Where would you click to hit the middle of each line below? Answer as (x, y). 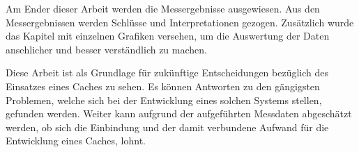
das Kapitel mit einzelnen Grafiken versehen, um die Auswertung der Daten (168, 36)
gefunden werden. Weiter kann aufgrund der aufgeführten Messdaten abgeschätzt (179, 113)
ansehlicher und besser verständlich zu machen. (106, 49)
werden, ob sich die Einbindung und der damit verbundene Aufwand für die (167, 127)
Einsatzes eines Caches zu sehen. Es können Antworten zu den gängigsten (163, 86)
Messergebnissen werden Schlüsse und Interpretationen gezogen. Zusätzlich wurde (180, 22)
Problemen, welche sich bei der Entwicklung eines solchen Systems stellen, (164, 100)
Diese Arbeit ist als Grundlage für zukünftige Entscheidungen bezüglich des (167, 73)
